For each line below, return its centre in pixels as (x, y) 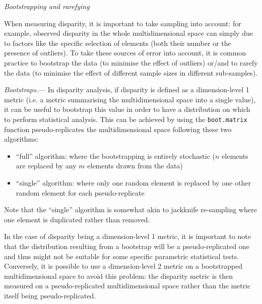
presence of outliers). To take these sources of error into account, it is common (125, 53)
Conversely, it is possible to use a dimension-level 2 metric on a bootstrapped (123, 266)
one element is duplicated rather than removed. (77, 219)
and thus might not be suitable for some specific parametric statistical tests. (122, 256)
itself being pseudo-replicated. (50, 295)
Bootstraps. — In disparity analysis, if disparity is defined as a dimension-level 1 (127, 89)
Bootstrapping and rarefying (47, 6)
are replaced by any (46, 166)
